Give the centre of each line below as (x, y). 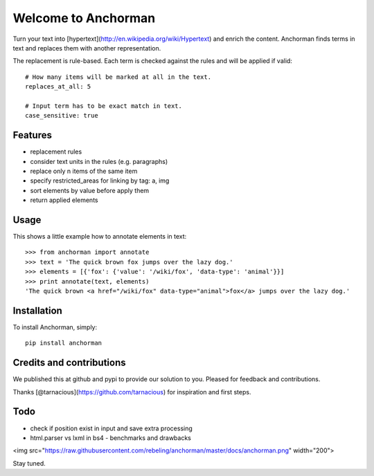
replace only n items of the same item (84, 171)
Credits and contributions (69, 363)
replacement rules (56, 152)
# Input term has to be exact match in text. (104, 106)
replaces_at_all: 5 (58, 87)
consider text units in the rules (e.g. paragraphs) (99, 161)
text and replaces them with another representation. (87, 48)
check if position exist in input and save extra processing (112, 428)
